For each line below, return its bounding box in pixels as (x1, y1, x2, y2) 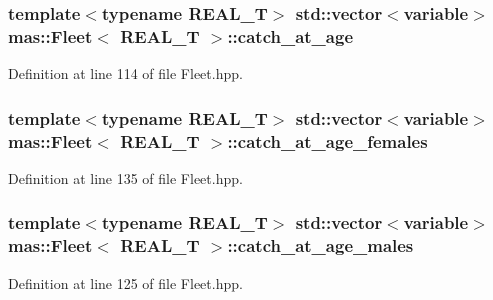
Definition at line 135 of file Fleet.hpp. (8, 167, 243, 188)
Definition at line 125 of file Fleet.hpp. (8, 272, 243, 293)
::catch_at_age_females (227, 128, 428, 153)
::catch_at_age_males (227, 233, 414, 258)
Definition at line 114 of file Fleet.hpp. (8, 63, 243, 84)
